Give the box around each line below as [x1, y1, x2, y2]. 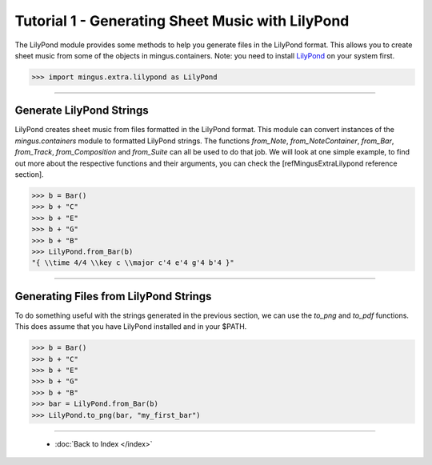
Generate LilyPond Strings [14, 104, 149, 118]
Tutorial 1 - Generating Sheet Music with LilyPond [14, 12, 350, 30]
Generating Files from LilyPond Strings [14, 289, 212, 303]
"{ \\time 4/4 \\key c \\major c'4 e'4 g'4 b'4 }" [31, 259, 235, 267]
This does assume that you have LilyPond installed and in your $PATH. [14, 322, 247, 331]
